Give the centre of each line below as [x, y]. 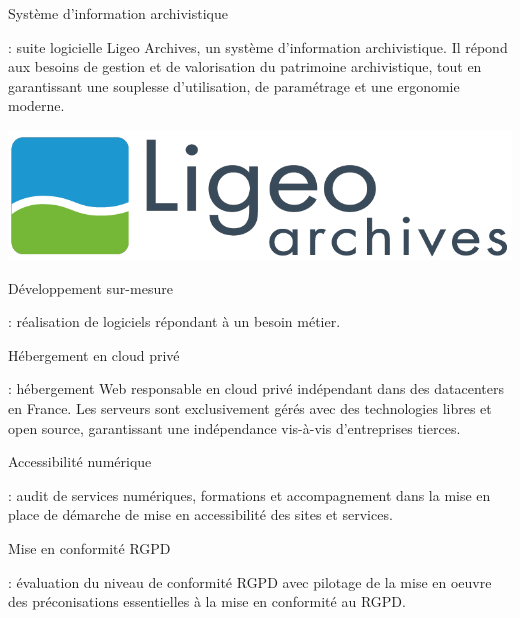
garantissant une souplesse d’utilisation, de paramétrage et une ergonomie [234, 85]
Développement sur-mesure [90, 287]
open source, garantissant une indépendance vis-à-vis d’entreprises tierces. [234, 427]
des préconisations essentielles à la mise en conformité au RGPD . [207, 601]
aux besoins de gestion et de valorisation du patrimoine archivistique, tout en [245, 66]
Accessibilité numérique [80, 461]
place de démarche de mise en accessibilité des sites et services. [200, 514]
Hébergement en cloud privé [94, 354]
